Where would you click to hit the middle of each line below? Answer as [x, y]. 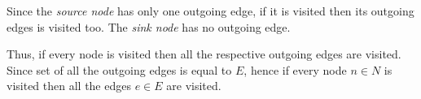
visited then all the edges [69, 86]
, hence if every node [295, 69]
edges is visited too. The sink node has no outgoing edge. [149, 26]
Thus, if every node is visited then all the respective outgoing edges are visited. [204, 54]
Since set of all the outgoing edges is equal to [119, 69]
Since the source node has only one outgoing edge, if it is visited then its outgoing [210, 11]
